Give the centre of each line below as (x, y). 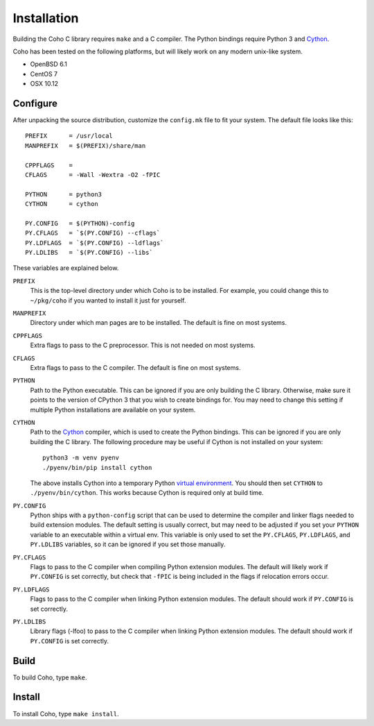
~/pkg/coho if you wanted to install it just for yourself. (108, 300)
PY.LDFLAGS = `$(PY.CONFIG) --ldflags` (95, 243)
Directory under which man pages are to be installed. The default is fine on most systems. (159, 323)
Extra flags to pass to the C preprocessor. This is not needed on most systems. (143, 345)
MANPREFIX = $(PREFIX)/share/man (86, 145)
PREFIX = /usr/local (69, 136)
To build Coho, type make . (50, 677)
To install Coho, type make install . (66, 714)
